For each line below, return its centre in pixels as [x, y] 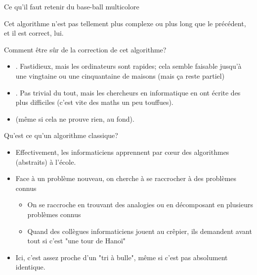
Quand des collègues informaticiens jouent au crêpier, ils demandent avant [140, 231]
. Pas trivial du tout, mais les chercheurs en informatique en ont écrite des [128, 92]
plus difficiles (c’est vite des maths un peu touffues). [94, 102]
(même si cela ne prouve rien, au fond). [75, 118]
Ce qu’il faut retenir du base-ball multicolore [72, 6]
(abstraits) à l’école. [46, 161]
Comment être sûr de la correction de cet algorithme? [85, 49]
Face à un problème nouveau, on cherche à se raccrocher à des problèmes [126, 178]
